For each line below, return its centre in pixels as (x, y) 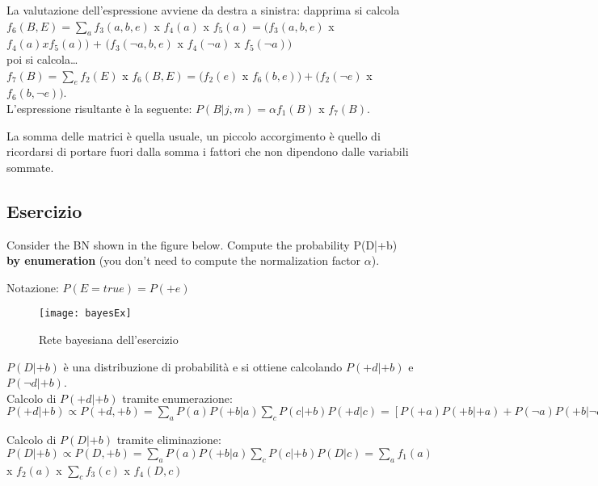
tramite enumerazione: (177, 398)
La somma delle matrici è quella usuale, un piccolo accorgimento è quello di (194, 135)
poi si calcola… (42, 59)
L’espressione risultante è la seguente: (99, 108)
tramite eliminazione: (169, 440)
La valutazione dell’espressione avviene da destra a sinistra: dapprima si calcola (203, 10)
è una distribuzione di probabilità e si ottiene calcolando (203, 366)
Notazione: (33, 287)
